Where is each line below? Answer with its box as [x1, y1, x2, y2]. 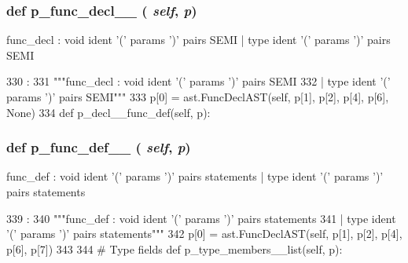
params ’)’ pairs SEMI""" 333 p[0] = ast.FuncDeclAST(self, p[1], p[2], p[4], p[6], [6, 89, 389, 104]
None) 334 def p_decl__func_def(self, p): [6, 104, 211, 120]
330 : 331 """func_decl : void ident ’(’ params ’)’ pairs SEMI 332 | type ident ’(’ [6, 73, 391, 89]
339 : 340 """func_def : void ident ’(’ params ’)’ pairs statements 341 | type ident [6, 210, 396, 226]
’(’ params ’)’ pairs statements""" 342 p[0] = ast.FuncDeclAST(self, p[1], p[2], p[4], [6, 225, 402, 242]
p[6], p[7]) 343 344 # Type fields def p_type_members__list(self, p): [6, 240, 343, 257]
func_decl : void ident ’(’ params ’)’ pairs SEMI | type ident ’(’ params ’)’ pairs [6, 31, 391, 48]
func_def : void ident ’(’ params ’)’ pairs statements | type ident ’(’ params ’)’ [6, 168, 384, 184]
